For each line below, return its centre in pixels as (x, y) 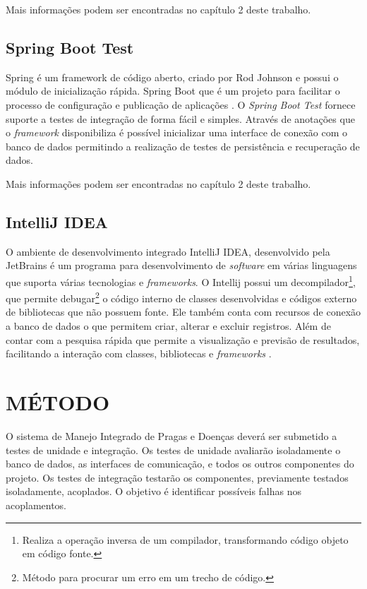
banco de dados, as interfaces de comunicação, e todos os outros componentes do (180, 464)
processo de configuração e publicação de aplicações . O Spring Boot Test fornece (181, 104)
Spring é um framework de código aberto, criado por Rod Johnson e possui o (172, 77)
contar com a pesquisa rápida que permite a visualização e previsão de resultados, (183, 339)
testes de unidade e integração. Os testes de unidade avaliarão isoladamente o (173, 450)
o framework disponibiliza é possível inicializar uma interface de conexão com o (177, 132)
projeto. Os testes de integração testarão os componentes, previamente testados (177, 477)
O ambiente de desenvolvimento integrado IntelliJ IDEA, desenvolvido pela (168, 251)
